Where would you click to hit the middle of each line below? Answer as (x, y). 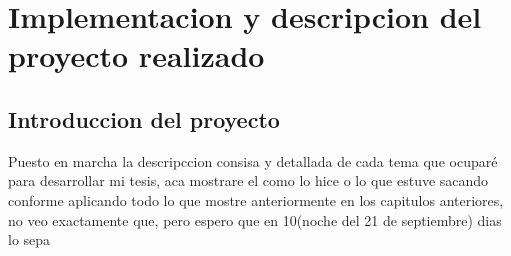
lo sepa (29, 239)
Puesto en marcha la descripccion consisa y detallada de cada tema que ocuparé (253, 160)
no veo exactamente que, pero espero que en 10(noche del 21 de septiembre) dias (255, 219)
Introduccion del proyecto (144, 118)
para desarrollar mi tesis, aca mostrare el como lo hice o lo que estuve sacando (248, 180)
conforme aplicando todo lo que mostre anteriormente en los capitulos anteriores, (256, 199)
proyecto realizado (136, 55)
